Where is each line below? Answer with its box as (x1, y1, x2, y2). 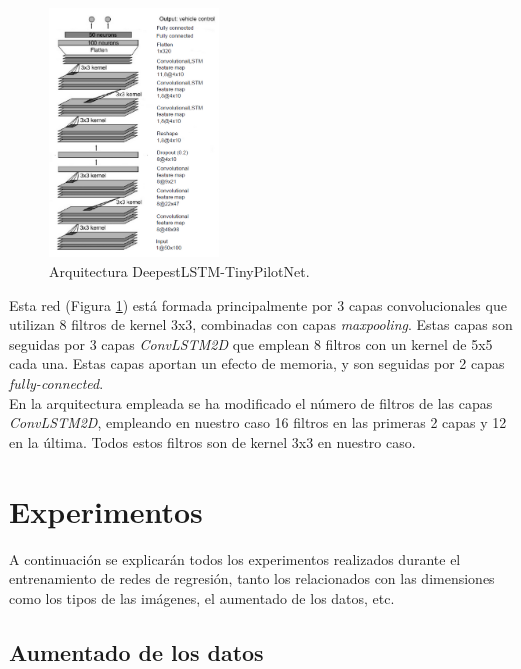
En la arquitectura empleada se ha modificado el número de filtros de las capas (9, 392, 493, 413)
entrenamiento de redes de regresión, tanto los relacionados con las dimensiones (9, 568, 495, 589)
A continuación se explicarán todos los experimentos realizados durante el (9, 548, 461, 569)
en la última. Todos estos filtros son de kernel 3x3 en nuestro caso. (9, 431, 416, 452)
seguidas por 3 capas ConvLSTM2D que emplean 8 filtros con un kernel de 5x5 (9, 333, 493, 354)
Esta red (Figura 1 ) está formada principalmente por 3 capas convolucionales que (9, 294, 507, 315)
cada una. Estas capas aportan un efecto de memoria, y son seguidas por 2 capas (9, 353, 505, 374)
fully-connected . (9, 373, 104, 394)
